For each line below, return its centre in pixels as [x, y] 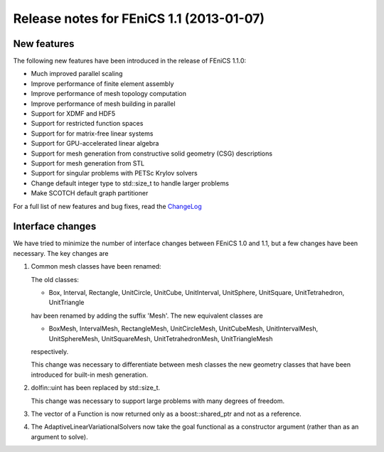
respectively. [50, 351]
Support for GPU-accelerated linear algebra [95, 144]
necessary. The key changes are [61, 253]
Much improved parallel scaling [77, 74]
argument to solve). [59, 436]
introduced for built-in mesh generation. [90, 375]
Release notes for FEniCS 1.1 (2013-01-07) [139, 18]
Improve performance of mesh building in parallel [103, 104]
